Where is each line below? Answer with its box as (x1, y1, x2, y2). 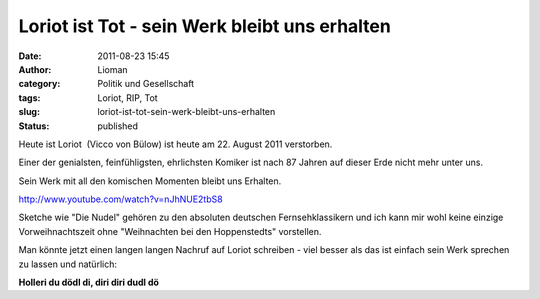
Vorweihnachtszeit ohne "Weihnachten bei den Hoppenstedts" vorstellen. (18, 225, 322, 237)
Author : (18, 63, 52, 75)
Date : (18, 50, 42, 62)
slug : (18, 106, 40, 118)
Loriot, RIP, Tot (97, 91, 159, 104)
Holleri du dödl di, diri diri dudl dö (18, 276, 160, 289)
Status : (18, 120, 50, 132)
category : (18, 78, 61, 90)
